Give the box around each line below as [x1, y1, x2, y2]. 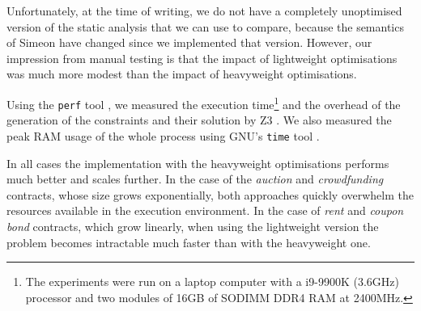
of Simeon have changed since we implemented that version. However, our [6, 34, 372, 51]
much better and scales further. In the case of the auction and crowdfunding [6, 170, 384, 187]
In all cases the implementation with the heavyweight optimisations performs [6, 154, 389, 171]
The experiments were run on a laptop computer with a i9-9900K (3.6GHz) [25, 273, 399, 290]
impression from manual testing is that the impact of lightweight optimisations [6, 49, 398, 66]
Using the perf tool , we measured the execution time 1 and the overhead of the [6, 93, 401, 112]
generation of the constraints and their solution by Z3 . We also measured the [6, 111, 392, 128]
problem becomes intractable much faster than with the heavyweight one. [6, 233, 371, 250]
